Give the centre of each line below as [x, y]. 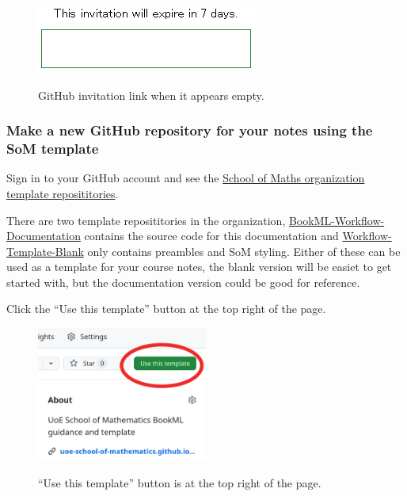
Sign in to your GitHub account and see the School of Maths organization [186, 178]
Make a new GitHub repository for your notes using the [190, 130]
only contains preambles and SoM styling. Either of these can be [244, 251]
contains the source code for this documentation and [211, 236]
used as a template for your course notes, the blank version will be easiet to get [199, 267]
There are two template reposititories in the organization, [146, 220]
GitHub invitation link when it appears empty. [151, 95]
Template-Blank [45, 251]
